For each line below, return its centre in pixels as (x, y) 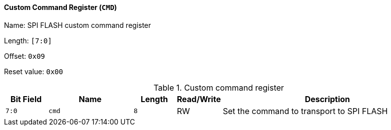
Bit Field (26, 99)
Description (327, 99)
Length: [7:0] (28, 40)
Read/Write (199, 99)
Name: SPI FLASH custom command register (78, 25)
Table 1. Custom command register (219, 87)
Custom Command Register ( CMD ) (61, 7)
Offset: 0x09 (25, 56)
